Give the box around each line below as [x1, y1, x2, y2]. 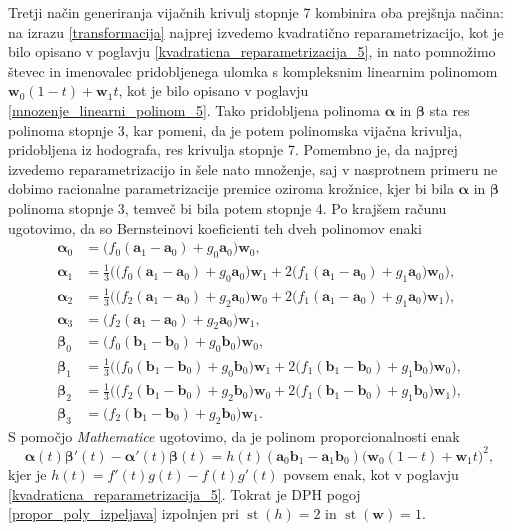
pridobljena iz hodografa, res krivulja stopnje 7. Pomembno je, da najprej [8, 139, 458, 160]
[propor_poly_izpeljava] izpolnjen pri [8, 503, 239, 524]
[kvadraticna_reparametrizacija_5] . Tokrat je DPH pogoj [8, 483, 361, 504]
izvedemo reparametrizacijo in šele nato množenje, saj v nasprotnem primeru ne [8, 158, 498, 179]
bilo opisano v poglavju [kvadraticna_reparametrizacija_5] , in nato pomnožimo [8, 41, 496, 62]
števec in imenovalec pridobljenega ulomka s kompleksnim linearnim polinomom [8, 60, 498, 81]
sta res [429, 99, 470, 120]
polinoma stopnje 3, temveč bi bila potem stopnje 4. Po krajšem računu [8, 197, 447, 218]
